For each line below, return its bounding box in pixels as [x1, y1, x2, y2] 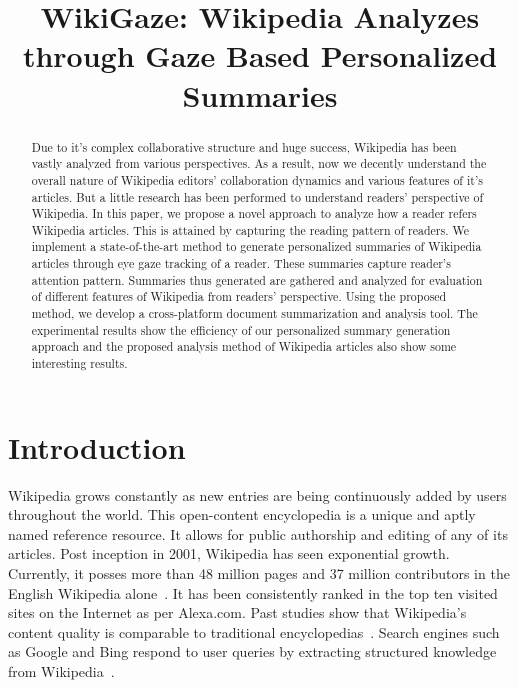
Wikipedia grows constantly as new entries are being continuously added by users [8, 484, 507, 505]
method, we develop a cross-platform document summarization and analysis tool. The [31, 305, 478, 322]
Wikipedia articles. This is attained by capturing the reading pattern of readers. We [31, 221, 469, 238]
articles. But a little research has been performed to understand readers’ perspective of [31, 188, 484, 205]
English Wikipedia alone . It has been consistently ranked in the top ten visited [8, 582, 498, 603]
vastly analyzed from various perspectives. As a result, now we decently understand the [31, 155, 487, 172]
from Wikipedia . [8, 661, 115, 682]
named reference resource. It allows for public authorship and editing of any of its [8, 523, 508, 544]
